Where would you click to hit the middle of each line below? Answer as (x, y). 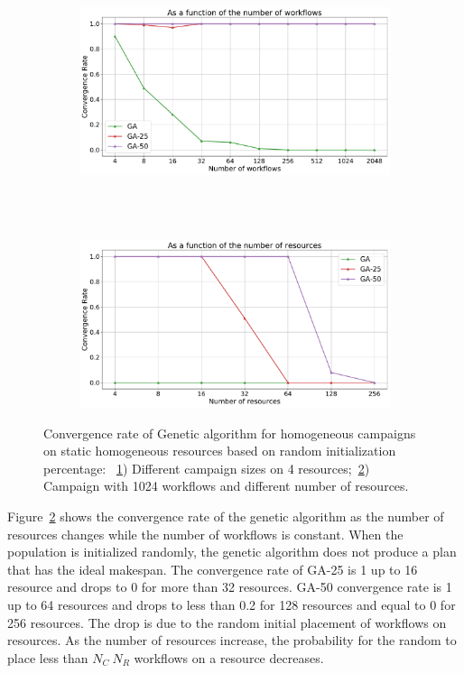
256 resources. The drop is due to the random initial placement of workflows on (227, 622)
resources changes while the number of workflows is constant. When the (205, 534)
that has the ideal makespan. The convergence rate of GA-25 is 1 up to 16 (213, 569)
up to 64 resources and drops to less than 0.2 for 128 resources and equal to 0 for (232, 604)
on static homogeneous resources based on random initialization (220, 451)
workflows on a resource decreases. (229, 657)
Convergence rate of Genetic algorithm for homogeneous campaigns (230, 433)
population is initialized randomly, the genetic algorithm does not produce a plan (232, 552)
